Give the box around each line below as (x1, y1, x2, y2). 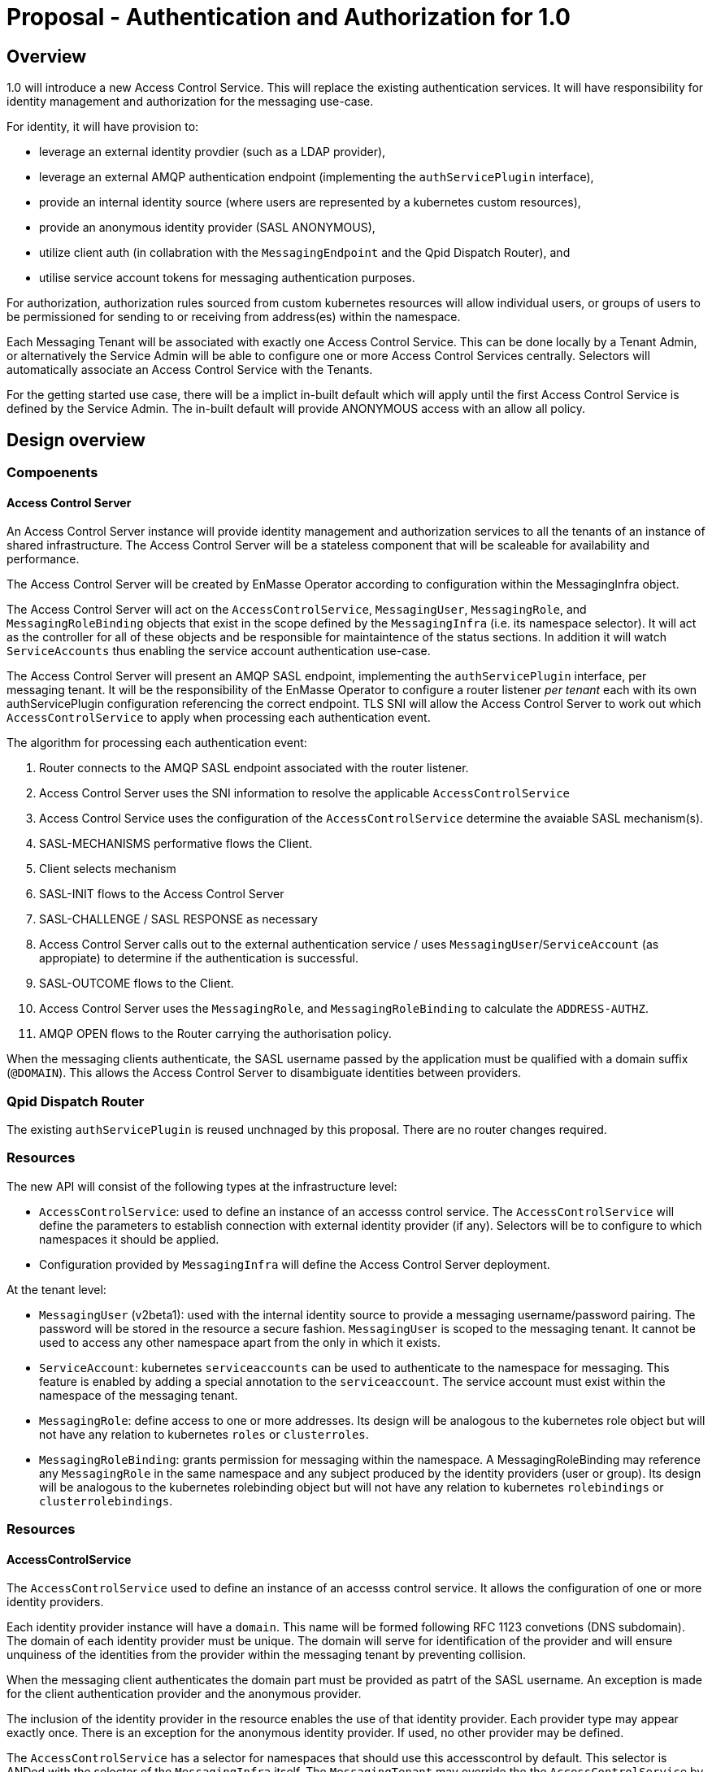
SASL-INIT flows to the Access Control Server (39, 887, 284, 901)
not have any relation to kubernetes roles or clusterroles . (39, 1427, 369, 1441)
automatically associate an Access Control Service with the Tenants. (7, 363, 373, 377)
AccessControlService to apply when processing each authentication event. (7, 710, 431, 725)
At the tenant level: (7, 1282, 106, 1296)
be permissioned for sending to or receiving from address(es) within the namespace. (7, 310, 461, 324)
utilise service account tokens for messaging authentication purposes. (39, 271, 415, 285)
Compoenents (7, 464, 98, 481)
